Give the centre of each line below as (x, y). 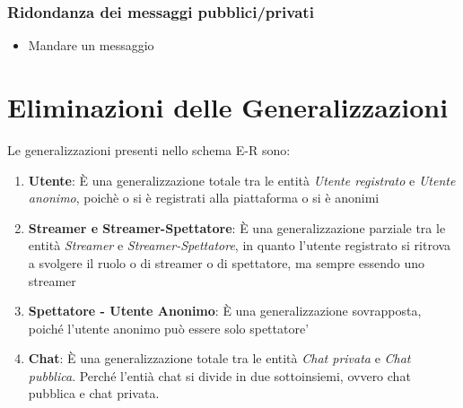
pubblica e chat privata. (94, 393)
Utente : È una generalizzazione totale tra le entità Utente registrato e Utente (242, 180)
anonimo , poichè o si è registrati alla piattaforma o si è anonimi (204, 198)
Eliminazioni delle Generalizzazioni (228, 107)
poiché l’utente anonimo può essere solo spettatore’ (169, 328)
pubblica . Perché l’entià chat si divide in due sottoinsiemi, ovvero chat (219, 375)
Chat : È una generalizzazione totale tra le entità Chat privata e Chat (219, 358)
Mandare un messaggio (91, 45)
